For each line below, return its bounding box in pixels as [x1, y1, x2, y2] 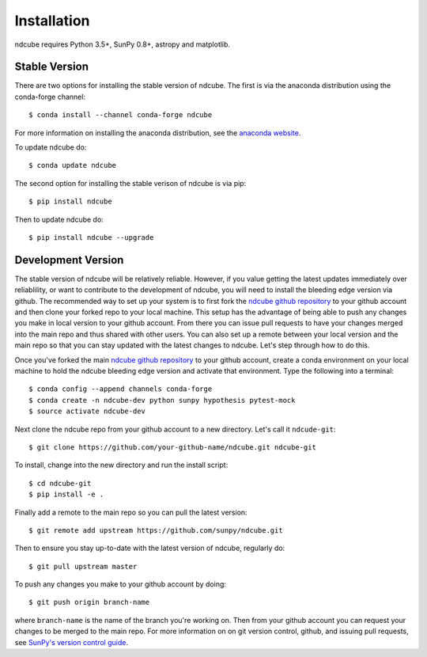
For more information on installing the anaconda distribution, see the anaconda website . [14, 127, 301, 138]
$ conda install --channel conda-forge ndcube [28, 111, 213, 120]
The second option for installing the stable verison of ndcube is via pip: [14, 178, 247, 188]
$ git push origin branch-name [28, 598, 150, 607]
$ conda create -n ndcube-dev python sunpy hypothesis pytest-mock [28, 396, 296, 404]
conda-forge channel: [14, 92, 86, 101]
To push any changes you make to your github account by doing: [14, 579, 227, 589]
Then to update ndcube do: [14, 215, 104, 224]
